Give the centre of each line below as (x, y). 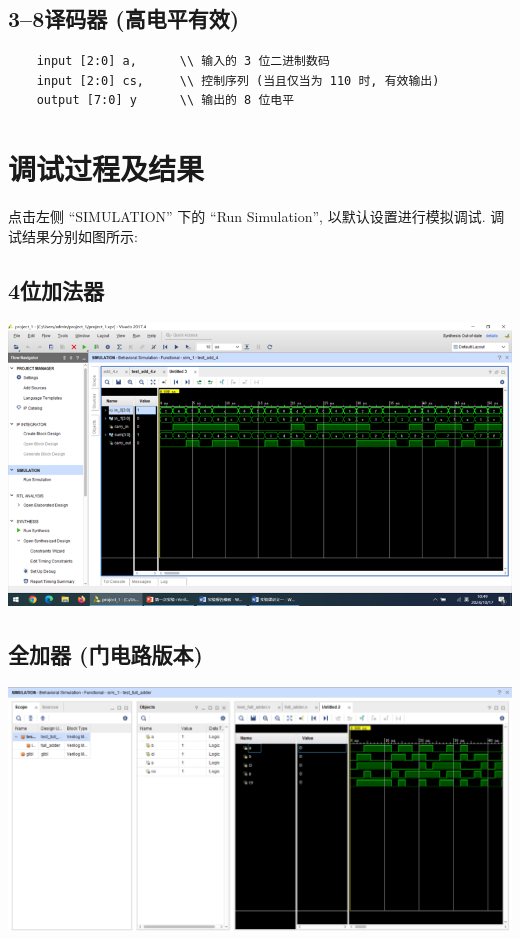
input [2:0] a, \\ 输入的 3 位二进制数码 (183, 61)
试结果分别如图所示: (73, 235)
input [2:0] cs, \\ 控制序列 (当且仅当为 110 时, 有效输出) (238, 80)
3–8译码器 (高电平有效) (124, 18)
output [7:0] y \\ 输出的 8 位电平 (165, 100)
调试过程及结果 (106, 168)
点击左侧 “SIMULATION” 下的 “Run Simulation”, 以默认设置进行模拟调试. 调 (256, 216)
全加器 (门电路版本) (105, 654)
